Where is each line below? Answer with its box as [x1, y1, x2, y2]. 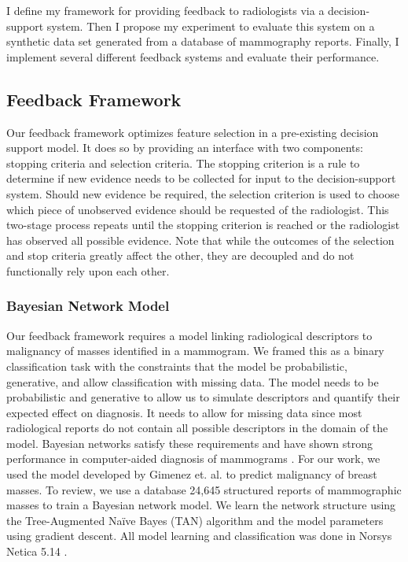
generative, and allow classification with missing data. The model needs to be [6, 373, 379, 390]
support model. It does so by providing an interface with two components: [6, 139, 363, 156]
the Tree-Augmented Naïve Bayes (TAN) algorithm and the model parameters [6, 512, 384, 528]
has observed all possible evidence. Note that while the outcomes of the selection [6, 231, 395, 248]
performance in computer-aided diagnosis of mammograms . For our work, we [6, 450, 380, 467]
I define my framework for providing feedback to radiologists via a [6, 2, 325, 18]
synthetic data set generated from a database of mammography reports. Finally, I [6, 33, 399, 50]
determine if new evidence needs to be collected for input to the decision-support [6, 170, 396, 187]
